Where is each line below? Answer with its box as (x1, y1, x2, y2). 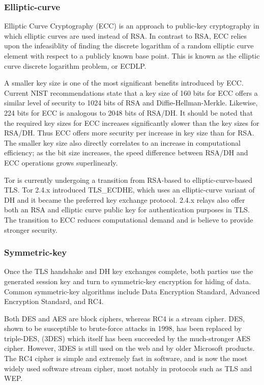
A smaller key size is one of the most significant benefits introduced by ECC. (4, 77, 244, 88)
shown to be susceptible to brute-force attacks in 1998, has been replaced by (4, 323, 242, 334)
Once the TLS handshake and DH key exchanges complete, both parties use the (4, 266, 253, 277)
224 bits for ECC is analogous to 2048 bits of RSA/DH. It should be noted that (4, 107, 253, 118)
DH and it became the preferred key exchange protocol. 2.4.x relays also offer (4, 194, 245, 205)
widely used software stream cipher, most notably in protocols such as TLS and (4, 363, 252, 373)
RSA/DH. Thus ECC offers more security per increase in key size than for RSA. (4, 127, 254, 138)
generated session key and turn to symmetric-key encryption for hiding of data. (4, 276, 251, 286)
